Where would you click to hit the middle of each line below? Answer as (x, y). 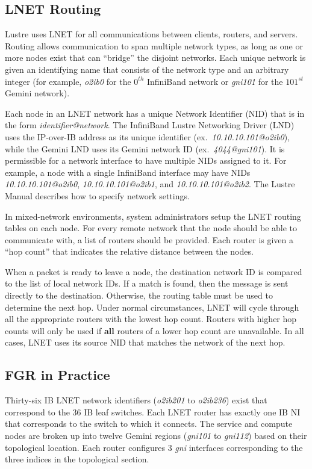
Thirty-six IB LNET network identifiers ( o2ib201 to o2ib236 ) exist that (136, 400)
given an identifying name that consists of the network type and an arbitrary (147, 69)
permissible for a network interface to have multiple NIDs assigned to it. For (146, 160)
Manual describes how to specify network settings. (97, 195)
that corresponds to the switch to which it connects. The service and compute (149, 424)
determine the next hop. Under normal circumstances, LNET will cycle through (152, 307)
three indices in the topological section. (77, 459)
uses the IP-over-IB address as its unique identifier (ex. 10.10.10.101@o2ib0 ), (148, 136)
